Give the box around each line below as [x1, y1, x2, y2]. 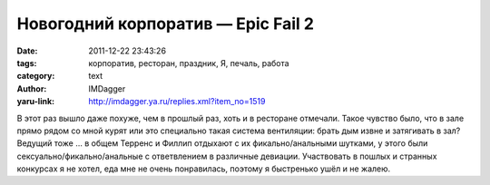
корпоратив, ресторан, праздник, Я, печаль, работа [88, 57, 289, 68]
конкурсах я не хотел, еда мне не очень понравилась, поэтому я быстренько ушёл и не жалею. [16, 163, 391, 174]
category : [16, 71, 55, 82]
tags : [16, 57, 37, 68]
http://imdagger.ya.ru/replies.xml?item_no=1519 [88, 96, 266, 107]
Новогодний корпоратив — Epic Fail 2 [16, 14, 315, 34]
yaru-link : [16, 96, 54, 107]
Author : [16, 83, 47, 94]
